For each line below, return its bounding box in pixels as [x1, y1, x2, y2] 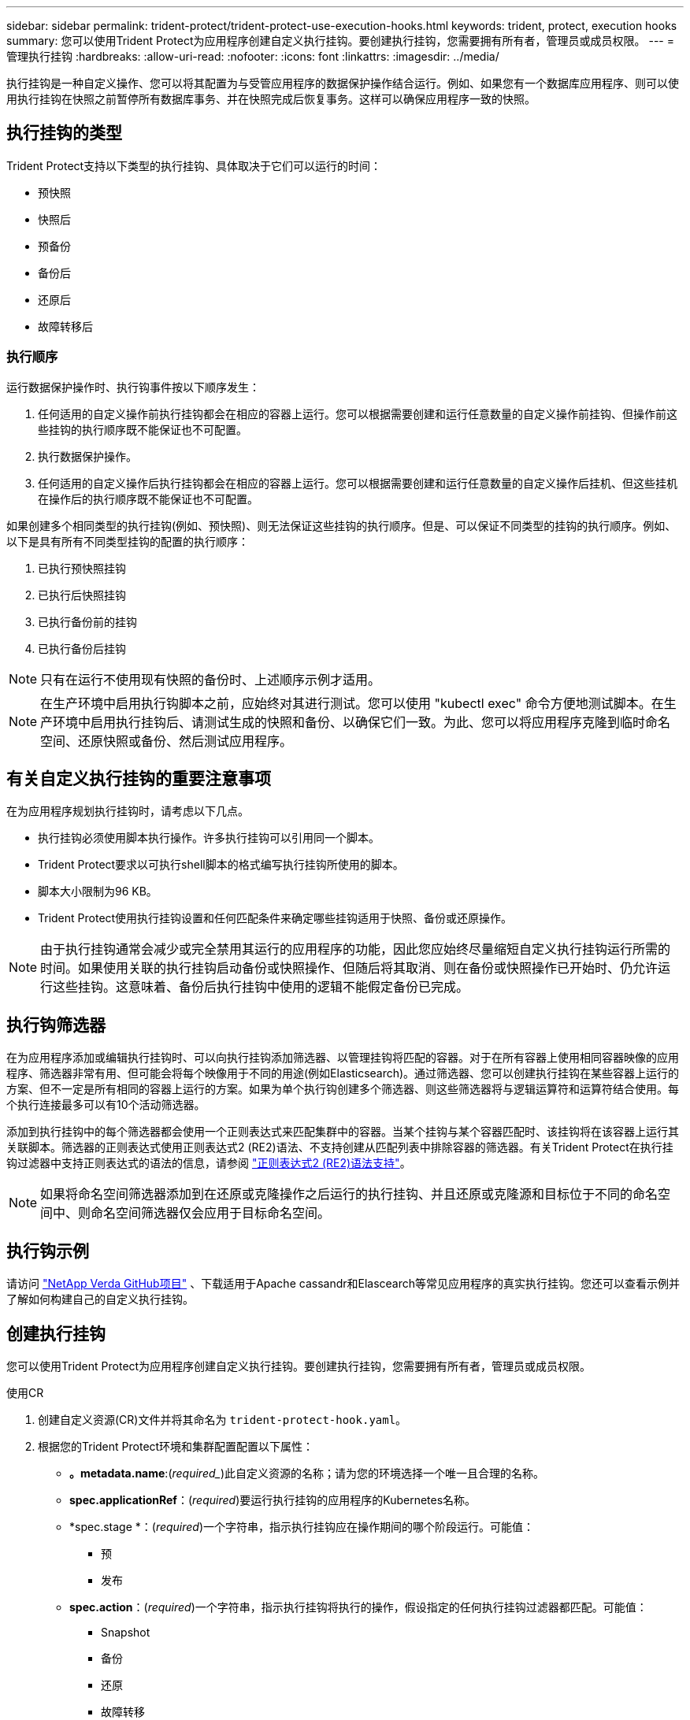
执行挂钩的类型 [6, 123, 122, 143]
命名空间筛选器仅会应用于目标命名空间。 [91, 1205, 331, 1221]
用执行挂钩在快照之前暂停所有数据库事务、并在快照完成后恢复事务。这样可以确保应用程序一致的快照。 [6, 92, 536, 106]
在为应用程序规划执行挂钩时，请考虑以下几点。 [6, 804, 249, 818]
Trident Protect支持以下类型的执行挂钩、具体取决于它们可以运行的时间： [6, 158, 382, 172]
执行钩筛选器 [6, 1014, 106, 1035]
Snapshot [101, 1625, 150, 1639]
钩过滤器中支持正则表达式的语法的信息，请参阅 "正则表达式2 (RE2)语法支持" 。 [6, 1156, 411, 1170]
